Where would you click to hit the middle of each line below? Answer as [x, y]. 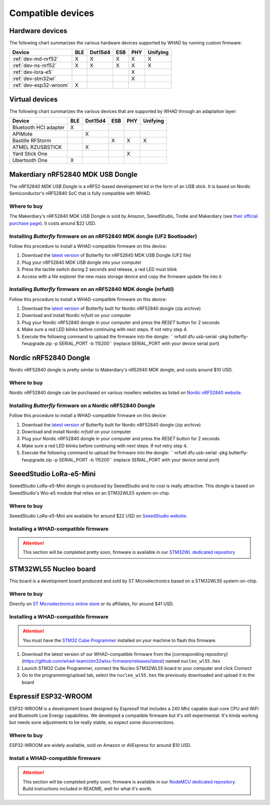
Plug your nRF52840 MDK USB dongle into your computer [82, 262]
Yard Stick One [30, 154]
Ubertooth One [30, 160]
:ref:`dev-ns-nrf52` [34, 66]
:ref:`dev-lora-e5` [33, 72]
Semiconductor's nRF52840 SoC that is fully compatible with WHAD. [80, 193]
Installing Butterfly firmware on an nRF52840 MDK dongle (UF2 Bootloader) [103, 236]
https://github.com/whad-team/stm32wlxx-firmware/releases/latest [93, 661]
